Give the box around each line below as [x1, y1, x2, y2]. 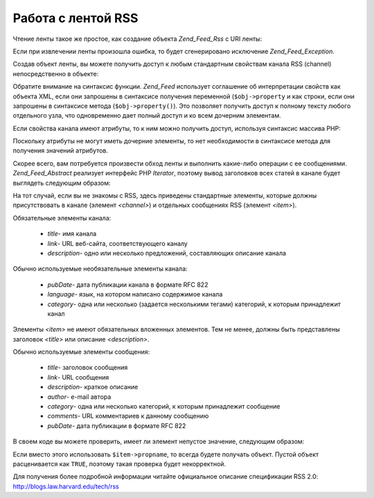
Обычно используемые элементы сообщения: [12, 348, 150, 356]
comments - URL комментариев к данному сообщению [47, 412, 209, 420]
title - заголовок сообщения [47, 364, 128, 372]
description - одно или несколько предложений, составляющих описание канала [47, 249, 287, 257]
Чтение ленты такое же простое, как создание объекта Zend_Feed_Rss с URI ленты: [12, 35, 262, 43]
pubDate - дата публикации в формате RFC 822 [47, 421, 186, 429]
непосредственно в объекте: [12, 69, 99, 78]
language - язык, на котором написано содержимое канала [47, 290, 223, 299]
